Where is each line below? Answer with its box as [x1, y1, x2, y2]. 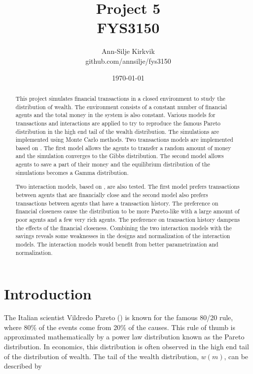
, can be [224, 351, 249, 361]
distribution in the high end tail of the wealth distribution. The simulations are [15, 127, 219, 135]
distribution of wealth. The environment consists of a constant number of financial [15, 102, 227, 111]
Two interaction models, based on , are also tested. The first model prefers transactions [15, 182, 240, 191]
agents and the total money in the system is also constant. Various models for [15, 111, 216, 119]
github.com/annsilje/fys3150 [85, 55, 171, 66]
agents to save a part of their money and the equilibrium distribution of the [15, 160, 210, 168]
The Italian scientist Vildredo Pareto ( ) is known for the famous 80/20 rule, [4, 312, 233, 323]
